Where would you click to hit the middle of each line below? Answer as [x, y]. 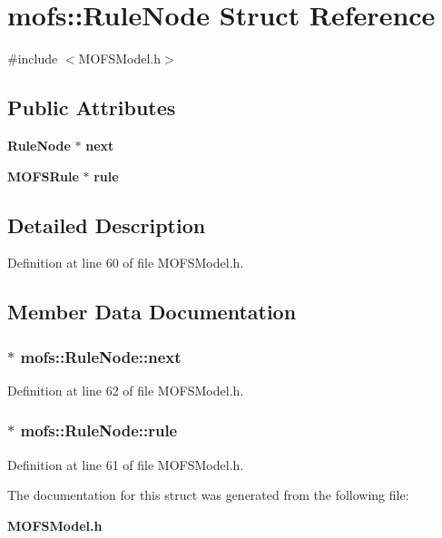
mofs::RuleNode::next [101, 356]
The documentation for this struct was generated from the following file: [208, 495]
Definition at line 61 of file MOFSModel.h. [126, 464]
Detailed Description [107, 225]
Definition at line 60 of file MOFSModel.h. [126, 263]
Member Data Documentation [152, 312]
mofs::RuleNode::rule [99, 430]
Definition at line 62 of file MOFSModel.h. [126, 390]
